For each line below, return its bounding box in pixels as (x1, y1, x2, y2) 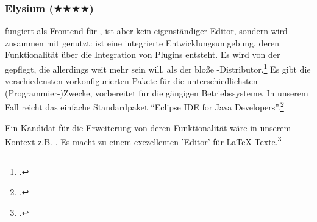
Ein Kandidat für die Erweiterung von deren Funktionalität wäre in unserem (5, 121, 291, 134)
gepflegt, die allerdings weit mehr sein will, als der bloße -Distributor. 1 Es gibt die (5, 61, 311, 75)
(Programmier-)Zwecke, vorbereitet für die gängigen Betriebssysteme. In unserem (5, 86, 308, 99)
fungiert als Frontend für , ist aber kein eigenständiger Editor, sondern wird (5, 24, 288, 37)
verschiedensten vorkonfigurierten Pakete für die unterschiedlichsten (5, 74, 258, 87)
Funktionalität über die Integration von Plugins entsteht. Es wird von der (5, 48, 280, 61)
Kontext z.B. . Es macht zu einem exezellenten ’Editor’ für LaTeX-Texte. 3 (5, 134, 282, 148)
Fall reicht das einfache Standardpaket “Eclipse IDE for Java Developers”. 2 (5, 99, 284, 113)
